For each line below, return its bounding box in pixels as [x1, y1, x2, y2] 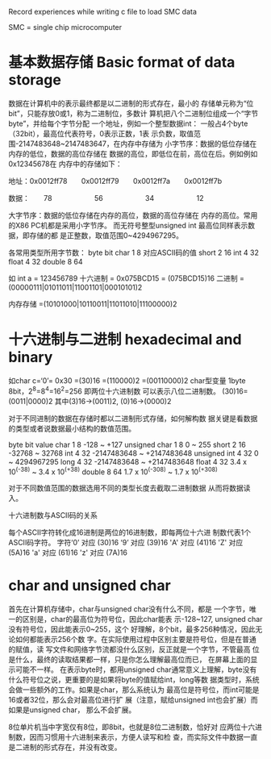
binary [8, 348, 53, 366]
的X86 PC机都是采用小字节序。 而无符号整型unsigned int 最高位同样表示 [8, 220, 248, 230]
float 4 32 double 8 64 [8, 256, 83, 266]
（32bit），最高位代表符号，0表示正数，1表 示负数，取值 [8, 128, 194, 138]
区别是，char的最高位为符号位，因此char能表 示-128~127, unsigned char [22, 615, 263, 624]
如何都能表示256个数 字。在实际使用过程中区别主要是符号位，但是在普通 [15, 635, 256, 644]
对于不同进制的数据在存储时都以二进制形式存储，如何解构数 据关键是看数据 [8, 413, 258, 423]
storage [8, 71, 62, 90]
